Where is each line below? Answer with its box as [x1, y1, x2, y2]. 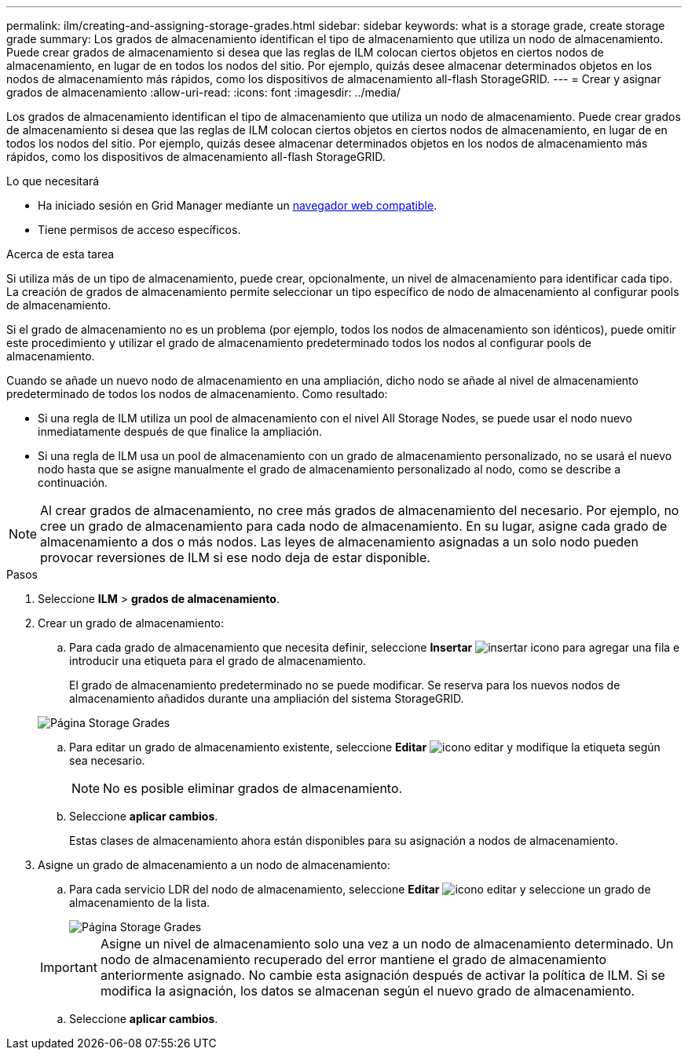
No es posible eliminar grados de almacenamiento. [103, 780, 403, 796]
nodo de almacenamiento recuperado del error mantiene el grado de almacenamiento [100, 952, 607, 967]
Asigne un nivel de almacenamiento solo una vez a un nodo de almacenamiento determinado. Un [100, 936, 674, 952]
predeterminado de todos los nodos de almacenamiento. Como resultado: [6, 387, 388, 400]
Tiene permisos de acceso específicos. [38, 223, 241, 236]
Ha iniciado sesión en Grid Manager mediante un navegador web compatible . [38, 199, 437, 212]
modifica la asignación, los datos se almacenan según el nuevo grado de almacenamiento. [100, 983, 635, 999]
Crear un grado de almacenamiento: [38, 616, 225, 630]
